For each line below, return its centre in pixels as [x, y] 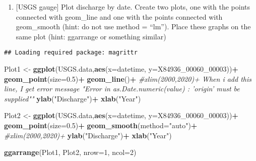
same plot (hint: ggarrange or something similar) [91, 36]
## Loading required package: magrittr [71, 53]
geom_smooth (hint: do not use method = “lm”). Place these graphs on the [133, 26]
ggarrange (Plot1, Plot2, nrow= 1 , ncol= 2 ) [70, 152]
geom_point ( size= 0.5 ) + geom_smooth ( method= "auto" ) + [101, 125]
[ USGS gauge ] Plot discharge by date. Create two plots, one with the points [133, 7]
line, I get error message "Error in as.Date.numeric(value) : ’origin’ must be [122, 89]
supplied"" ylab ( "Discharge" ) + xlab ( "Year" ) [73, 98]
